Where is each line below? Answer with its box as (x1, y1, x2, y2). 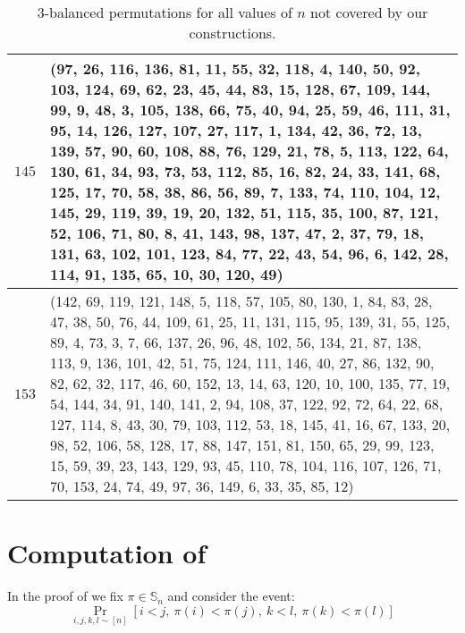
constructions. (189, 22, 276, 43)
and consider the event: (167, 587, 295, 605)
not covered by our (310, 2, 428, 22)
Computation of (7, 535, 207, 571)
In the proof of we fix (7, 587, 123, 605)
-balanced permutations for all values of (44, 2, 292, 22)
